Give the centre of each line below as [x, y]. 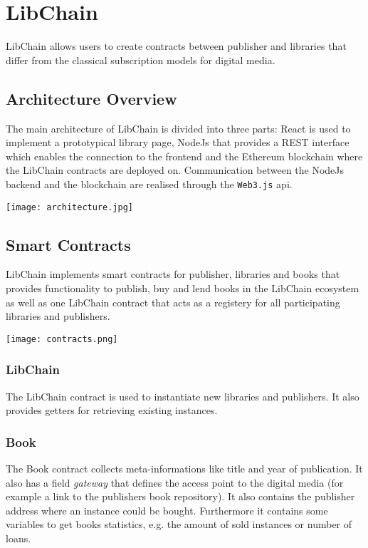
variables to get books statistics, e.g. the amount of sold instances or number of [179, 524]
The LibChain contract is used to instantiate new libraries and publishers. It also [183, 396]
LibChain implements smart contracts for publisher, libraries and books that [173, 274]
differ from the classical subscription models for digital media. [141, 60]
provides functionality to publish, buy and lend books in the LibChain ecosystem [183, 288]
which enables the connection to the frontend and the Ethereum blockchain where [184, 156]
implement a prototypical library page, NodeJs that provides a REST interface [178, 142]
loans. [19, 538]
